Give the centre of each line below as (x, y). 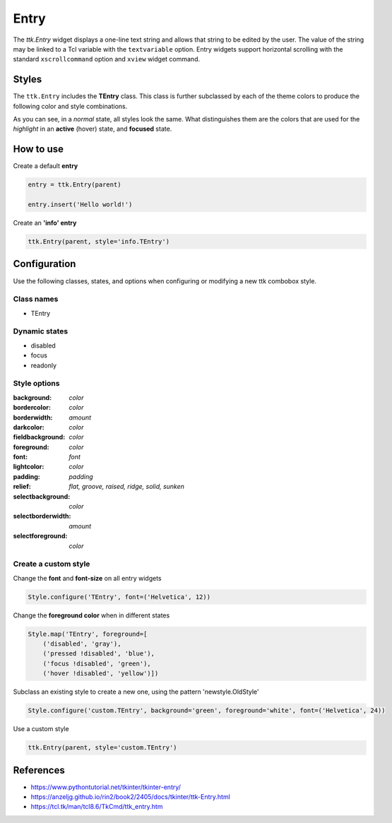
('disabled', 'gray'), (82, 644)
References (39, 770)
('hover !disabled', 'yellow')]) (101, 674)
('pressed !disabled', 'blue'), (99, 654)
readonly (43, 365)
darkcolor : (29, 427)
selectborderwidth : (42, 516)
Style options (36, 384)
